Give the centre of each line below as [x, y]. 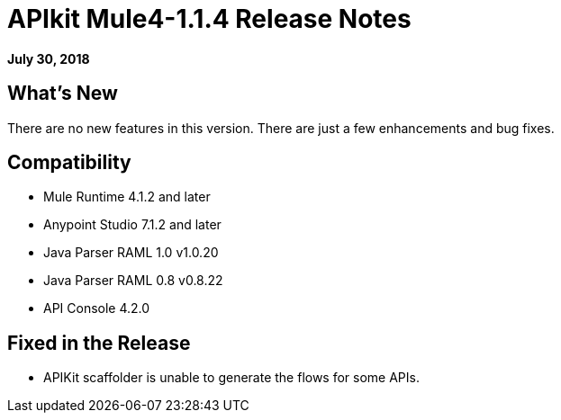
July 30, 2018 [49, 58]
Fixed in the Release [99, 343]
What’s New [63, 94]
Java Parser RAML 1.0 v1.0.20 [131, 253]
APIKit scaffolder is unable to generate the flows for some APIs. [231, 378]
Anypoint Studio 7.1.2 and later [132, 225]
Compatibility [69, 163]
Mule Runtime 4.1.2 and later [127, 197]
